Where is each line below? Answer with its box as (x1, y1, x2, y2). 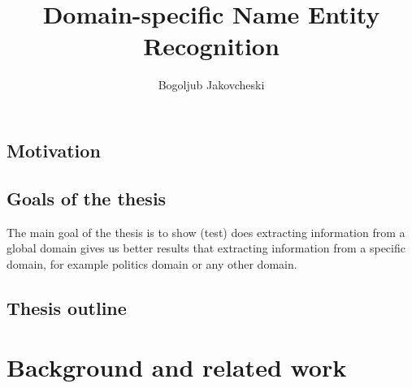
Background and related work (7, 351, 347, 384)
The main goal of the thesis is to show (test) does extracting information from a (7, 223, 405, 240)
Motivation (7, 137, 101, 162)
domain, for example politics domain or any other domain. (7, 255, 297, 272)
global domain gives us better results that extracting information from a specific (7, 239, 405, 257)
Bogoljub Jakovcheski (158, 76, 265, 93)
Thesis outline (7, 295, 127, 320)
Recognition (143, 29, 280, 63)
